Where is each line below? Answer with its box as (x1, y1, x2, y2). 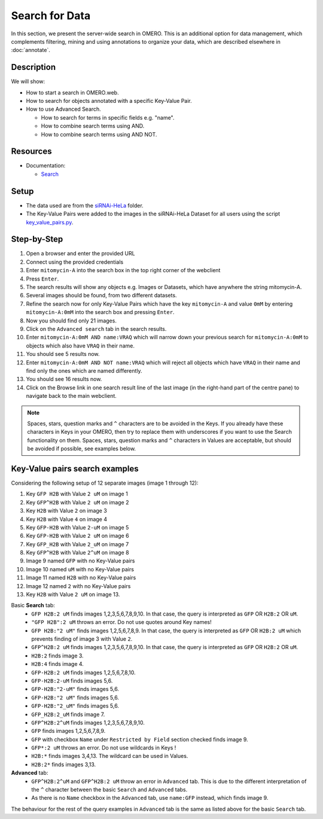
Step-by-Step (11, 234, 63, 245)
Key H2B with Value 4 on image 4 (26, 515, 108, 523)
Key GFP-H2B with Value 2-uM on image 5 (26, 523, 129, 531)
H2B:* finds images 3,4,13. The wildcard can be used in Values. (31, 753, 188, 760)
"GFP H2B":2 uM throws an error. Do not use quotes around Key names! (31, 619, 212, 626)
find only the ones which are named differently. (26, 367, 143, 374)
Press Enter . (26, 275, 59, 282)
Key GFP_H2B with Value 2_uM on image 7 (26, 540, 129, 547)
